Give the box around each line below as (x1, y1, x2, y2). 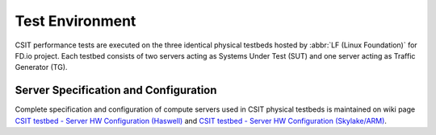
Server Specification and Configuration (15, 84, 217, 97)
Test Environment (15, 12, 136, 30)
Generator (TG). (15, 63, 68, 72)
